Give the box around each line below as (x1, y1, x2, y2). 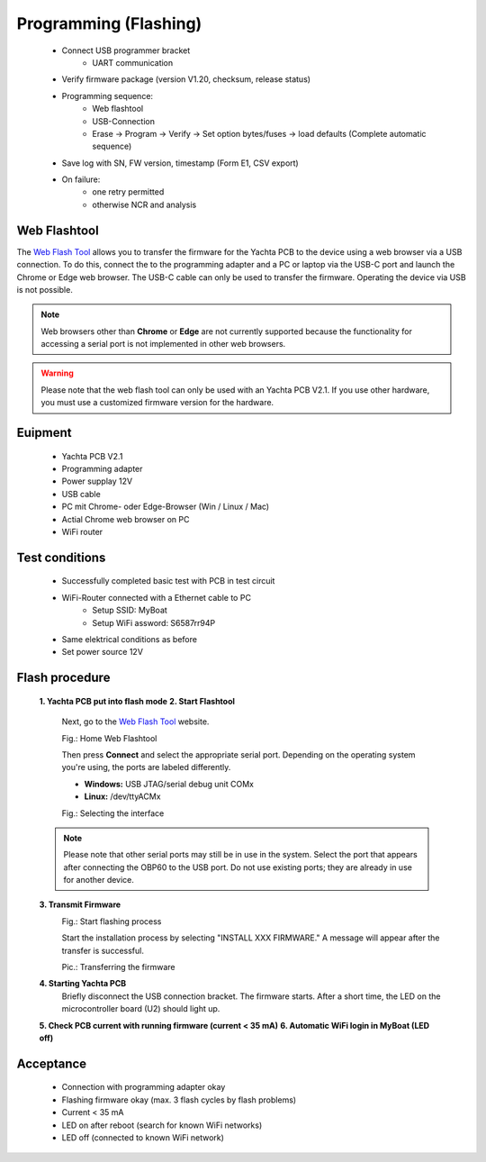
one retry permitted (92, 186, 165, 197)
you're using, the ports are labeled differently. (61, 762, 231, 773)
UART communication (92, 57, 174, 68)
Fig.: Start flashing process (61, 915, 162, 927)
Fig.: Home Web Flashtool (61, 732, 157, 743)
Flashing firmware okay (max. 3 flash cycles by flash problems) (61, 1094, 297, 1105)
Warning (40, 368, 74, 378)
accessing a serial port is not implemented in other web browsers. (40, 339, 286, 350)
